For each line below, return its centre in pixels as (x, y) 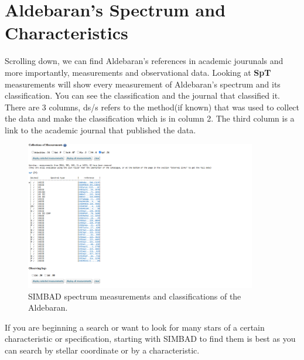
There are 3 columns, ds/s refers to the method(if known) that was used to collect (152, 107)
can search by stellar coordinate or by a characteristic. (102, 350)
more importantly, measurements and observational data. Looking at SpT (138, 72)
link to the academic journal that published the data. (100, 129)
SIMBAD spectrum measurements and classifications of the (135, 296)
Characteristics (66, 33)
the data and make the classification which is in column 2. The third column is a (150, 118)
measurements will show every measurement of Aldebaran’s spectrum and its (143, 84)
